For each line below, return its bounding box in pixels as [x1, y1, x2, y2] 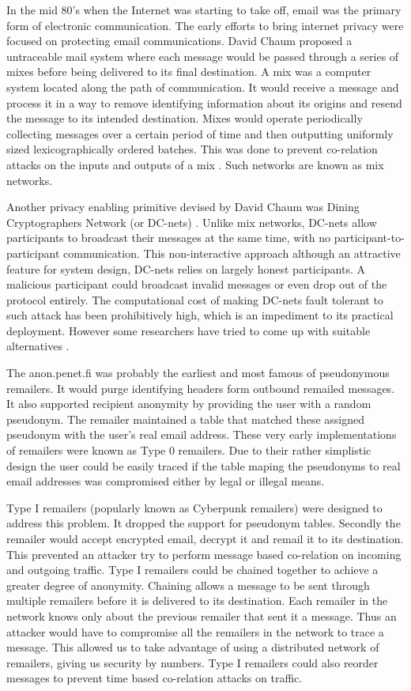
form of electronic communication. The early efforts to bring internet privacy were [6, 17, 404, 33]
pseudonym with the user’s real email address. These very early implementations [6, 426, 397, 443]
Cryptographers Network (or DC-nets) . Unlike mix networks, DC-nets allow [6, 213, 377, 230]
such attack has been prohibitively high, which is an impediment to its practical [6, 307, 394, 323]
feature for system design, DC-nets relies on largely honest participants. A [6, 260, 365, 277]
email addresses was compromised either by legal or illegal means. [6, 473, 325, 489]
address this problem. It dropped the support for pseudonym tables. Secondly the [6, 515, 401, 531]
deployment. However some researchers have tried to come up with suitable [6, 322, 371, 338]
